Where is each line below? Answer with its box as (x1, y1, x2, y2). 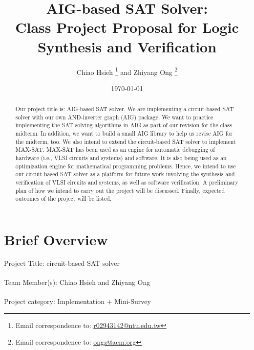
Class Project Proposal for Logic (15, 17, 239, 37)
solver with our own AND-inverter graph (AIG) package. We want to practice (15, 113, 213, 121)
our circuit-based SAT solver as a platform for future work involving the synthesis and (15, 170, 235, 178)
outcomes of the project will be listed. (15, 194, 112, 203)
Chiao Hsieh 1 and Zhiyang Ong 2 (76, 65, 178, 77)
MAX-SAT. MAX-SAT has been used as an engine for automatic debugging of (15, 145, 215, 154)
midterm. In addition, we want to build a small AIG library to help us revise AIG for (15, 129, 233, 138)
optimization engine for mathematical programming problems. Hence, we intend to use (15, 162, 236, 170)
